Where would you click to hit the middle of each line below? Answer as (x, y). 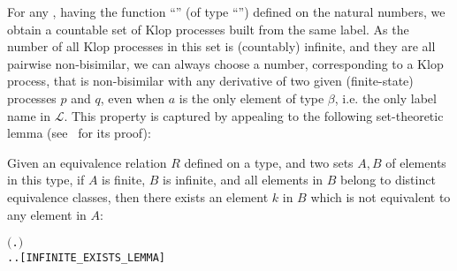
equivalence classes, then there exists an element (138, 196)
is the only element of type (251, 98)
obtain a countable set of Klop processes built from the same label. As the (208, 29)
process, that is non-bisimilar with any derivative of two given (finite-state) (210, 81)
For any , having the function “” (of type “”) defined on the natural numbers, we (226, 11)
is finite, (124, 180)
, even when (133, 98)
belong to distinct (388, 180)
